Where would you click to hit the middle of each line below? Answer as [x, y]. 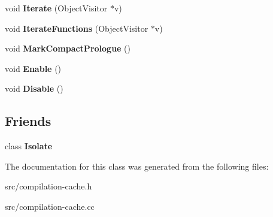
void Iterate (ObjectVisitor [56, 8]
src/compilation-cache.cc [50, 206]
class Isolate [29, 146]
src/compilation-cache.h [48, 186]
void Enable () [33, 68]
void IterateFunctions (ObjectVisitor [77, 28]
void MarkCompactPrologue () [68, 48]
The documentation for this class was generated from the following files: [137, 166]
